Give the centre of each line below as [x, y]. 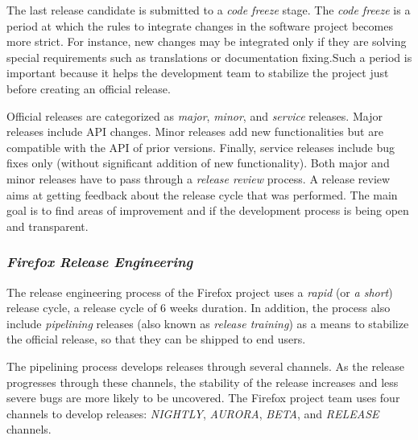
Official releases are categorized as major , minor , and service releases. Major [195, 115]
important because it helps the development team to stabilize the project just [198, 73]
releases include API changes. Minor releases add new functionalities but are [195, 132]
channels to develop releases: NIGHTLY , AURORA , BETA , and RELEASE [193, 413]
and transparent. [48, 226]
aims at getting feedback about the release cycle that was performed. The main [202, 194]
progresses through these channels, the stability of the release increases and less [203, 382]
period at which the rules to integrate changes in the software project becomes [200, 25]
